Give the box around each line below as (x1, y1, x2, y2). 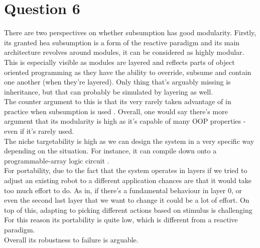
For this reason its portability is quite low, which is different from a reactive (4, 214, 238, 225)
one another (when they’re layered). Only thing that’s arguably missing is (4, 76, 231, 87)
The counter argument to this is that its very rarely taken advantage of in (4, 96, 231, 107)
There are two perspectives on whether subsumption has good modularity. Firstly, (4, 27, 256, 38)
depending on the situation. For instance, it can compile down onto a (4, 145, 217, 156)
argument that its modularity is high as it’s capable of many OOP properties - (4, 116, 246, 126)
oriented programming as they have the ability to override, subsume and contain (4, 66, 251, 77)
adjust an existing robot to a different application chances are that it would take (4, 175, 252, 186)
